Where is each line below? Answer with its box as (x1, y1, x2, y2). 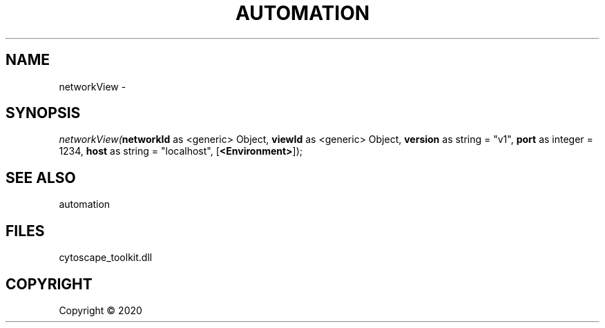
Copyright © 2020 (59, 304, 142, 316)
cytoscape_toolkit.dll (59, 251, 153, 264)
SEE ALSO (6, 168, 76, 186)
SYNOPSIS (6, 104, 81, 122)
